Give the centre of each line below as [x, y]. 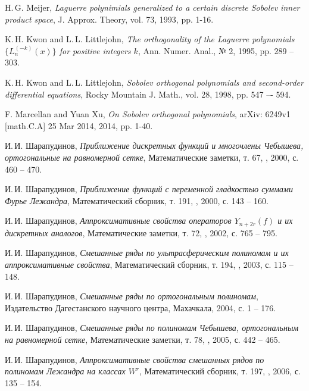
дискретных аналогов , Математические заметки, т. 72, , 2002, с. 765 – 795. [141, 232]
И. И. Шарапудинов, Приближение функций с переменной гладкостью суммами [149, 189]
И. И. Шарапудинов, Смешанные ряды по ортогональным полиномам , [132, 296]
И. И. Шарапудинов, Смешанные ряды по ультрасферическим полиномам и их [147, 253]
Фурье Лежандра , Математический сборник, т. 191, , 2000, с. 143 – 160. [137, 200]
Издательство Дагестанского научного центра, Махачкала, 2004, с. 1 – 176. [141, 307]
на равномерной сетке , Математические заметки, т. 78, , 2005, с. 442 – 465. [143, 339]
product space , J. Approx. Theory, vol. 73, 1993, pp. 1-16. [109, 19]
